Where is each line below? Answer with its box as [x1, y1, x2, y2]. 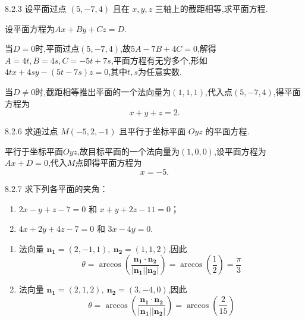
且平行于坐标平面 [119, 125, 186, 137]
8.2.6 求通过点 [5, 125, 58, 137]
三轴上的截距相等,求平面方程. [155, 2, 268, 14]
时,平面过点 [35, 42, 80, 55]
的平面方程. [205, 125, 250, 137]
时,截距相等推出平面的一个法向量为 [35, 85, 171, 97]
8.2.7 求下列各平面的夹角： [5, 182, 108, 194]
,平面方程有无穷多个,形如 [111, 53, 207, 66]
